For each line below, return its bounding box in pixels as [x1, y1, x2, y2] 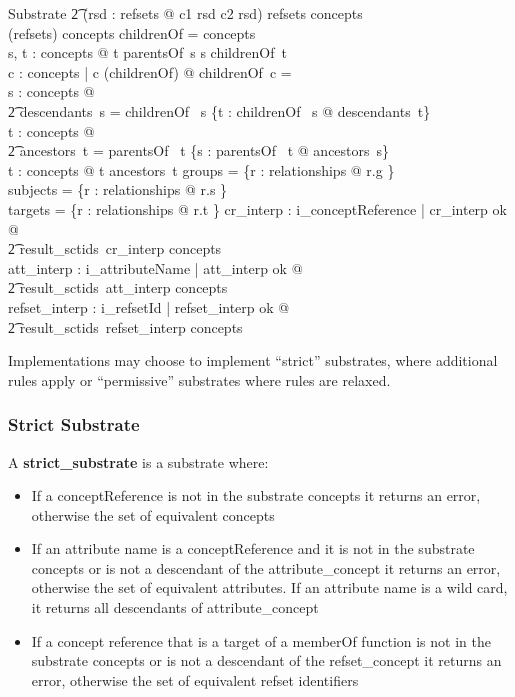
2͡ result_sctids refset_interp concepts [8, 316, 243, 337]
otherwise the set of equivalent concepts [31, 504, 275, 525]
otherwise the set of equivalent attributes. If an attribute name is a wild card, [31, 577, 508, 598]
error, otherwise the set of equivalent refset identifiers [31, 669, 359, 690]
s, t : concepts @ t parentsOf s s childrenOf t [8, 42, 287, 63]
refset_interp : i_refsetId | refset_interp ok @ [8, 296, 290, 317]
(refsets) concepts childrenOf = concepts [8, 22, 256, 43]
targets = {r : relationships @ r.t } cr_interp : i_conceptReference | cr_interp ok [8, 198, 507, 219]
